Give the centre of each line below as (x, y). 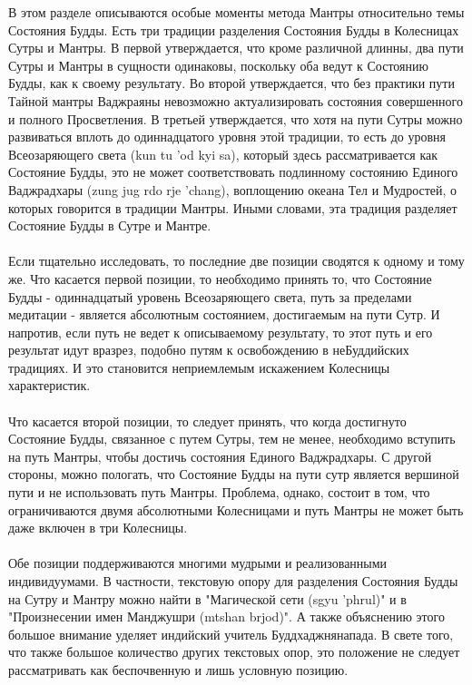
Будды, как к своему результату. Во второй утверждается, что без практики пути (231, 83)
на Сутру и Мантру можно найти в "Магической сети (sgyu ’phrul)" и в (207, 598)
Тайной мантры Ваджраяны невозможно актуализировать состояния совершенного (236, 100)
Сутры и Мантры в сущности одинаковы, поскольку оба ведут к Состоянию (218, 65)
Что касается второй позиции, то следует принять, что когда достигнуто (207, 421)
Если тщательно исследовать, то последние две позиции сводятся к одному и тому (236, 261)
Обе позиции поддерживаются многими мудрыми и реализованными (198, 563)
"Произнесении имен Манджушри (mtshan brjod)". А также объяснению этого (226, 616)
